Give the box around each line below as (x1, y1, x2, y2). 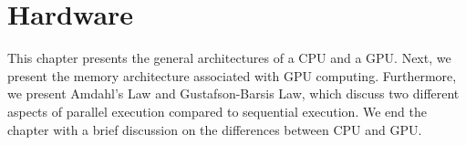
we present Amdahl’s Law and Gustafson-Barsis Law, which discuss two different (7, 84, 460, 103)
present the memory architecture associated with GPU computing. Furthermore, (7, 66, 457, 85)
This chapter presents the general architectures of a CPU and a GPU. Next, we (7, 48, 451, 67)
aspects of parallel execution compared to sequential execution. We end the (7, 101, 427, 120)
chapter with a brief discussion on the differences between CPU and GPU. (7, 119, 422, 139)
